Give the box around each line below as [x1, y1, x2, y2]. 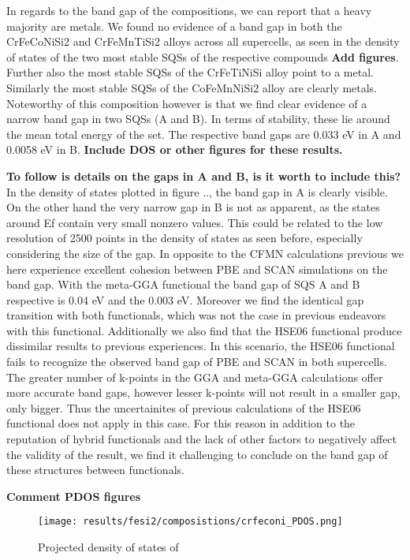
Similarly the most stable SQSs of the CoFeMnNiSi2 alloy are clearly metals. [6, 79, 378, 95]
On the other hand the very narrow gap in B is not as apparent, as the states [6, 199, 380, 215]
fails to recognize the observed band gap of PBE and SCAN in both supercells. [6, 353, 387, 370]
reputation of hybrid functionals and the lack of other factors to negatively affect [6, 431, 397, 447]
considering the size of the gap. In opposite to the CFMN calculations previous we [6, 245, 404, 261]
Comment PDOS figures [6, 487, 141, 504]
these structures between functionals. [6, 461, 184, 478]
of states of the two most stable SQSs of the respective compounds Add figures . [6, 48, 399, 65]
